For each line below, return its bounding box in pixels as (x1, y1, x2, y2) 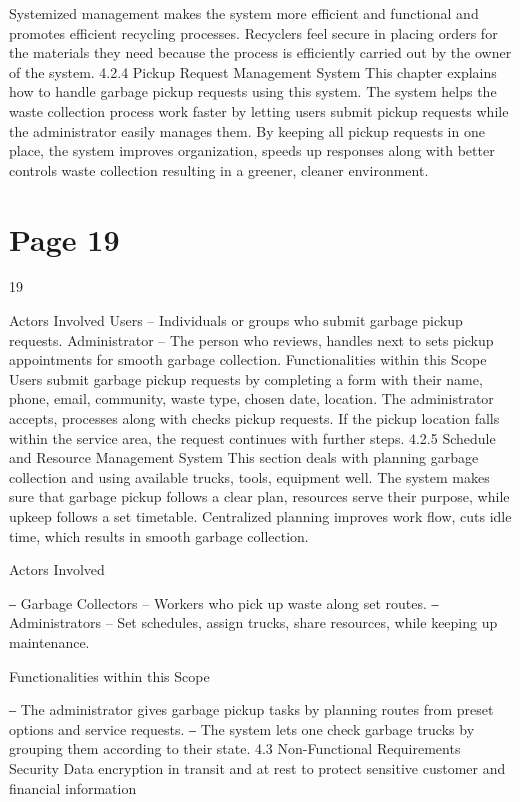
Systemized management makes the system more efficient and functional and (9, 3, 479, 23)
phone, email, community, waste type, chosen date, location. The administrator (9, 388, 494, 409)
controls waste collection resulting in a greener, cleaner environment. (9, 159, 429, 180)
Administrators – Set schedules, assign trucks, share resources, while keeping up (9, 612, 498, 633)
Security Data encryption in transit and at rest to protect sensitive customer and (9, 757, 506, 778)
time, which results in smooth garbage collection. (9, 525, 309, 546)
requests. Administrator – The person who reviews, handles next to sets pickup (9, 329, 494, 350)
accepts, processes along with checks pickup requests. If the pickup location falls (9, 408, 500, 429)
